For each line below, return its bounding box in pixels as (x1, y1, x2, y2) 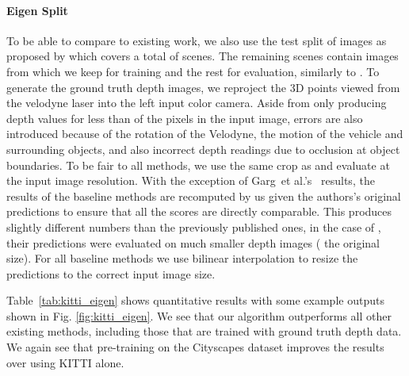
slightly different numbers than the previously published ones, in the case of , (6, 218, 381, 235)
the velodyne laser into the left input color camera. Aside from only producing (6, 94, 387, 111)
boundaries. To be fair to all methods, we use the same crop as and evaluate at (6, 156, 390, 173)
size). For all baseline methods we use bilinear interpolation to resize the (6, 250, 358, 267)
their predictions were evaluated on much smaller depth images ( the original (6, 234, 380, 251)
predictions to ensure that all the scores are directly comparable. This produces (6, 203, 392, 220)
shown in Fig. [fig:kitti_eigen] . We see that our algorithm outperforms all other (6, 307, 392, 324)
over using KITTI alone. (6, 354, 124, 370)
